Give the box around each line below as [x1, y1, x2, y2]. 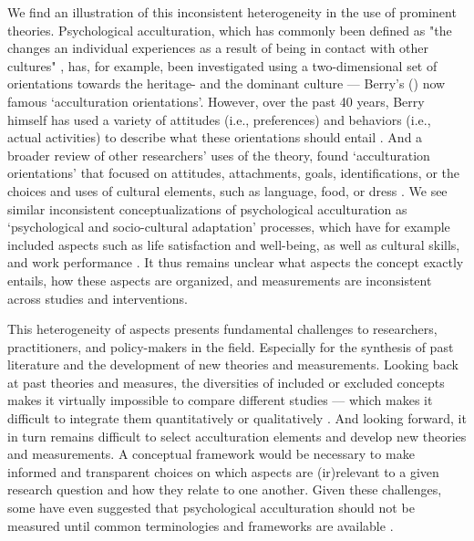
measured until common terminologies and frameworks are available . [7, 515, 394, 535]
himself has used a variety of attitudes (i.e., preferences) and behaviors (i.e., [7, 109, 431, 129]
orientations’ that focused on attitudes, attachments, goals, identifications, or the [7, 163, 460, 182]
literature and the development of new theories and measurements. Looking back [7, 355, 459, 374]
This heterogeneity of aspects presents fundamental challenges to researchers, [7, 319, 438, 338]
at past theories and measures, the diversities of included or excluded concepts [7, 372, 445, 391]
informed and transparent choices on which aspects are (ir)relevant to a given [7, 462, 439, 481]
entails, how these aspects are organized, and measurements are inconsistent [7, 270, 432, 289]
